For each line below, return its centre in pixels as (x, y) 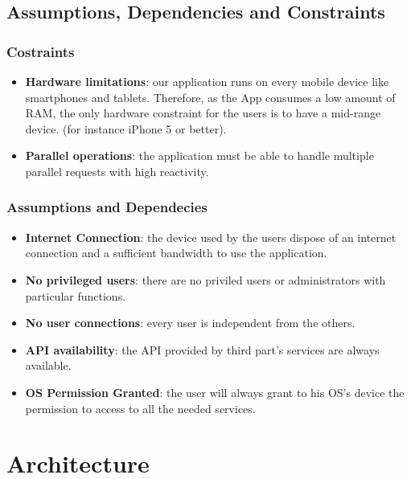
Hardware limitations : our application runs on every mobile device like (207, 81)
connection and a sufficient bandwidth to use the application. (176, 253)
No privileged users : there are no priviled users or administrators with (205, 279)
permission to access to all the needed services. (140, 408)
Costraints (41, 51)
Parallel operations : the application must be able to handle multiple (199, 156)
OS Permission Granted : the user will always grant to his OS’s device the (215, 392)
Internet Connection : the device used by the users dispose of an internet (211, 237)
